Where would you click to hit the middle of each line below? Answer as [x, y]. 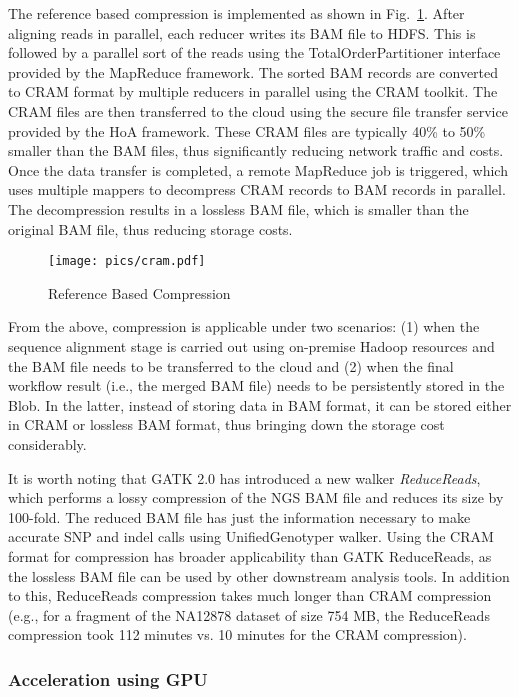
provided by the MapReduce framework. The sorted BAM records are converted [253, 71]
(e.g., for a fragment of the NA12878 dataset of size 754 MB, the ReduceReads [249, 614]
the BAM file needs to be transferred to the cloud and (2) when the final [231, 365]
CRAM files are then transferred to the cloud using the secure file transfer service [258, 110]
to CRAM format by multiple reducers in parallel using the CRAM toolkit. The [253, 91]
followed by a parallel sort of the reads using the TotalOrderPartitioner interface [254, 52]
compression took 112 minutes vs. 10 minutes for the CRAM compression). [237, 634]
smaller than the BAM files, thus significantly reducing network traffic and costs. [256, 150]
